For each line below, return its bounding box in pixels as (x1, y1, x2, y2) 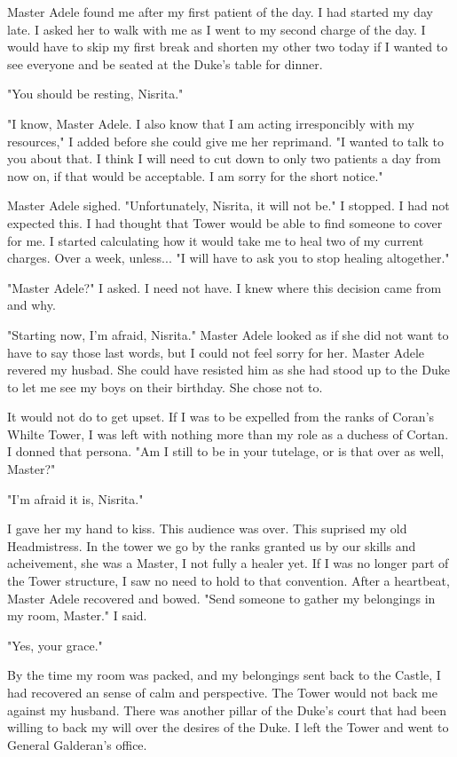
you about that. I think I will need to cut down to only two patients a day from (7, 149, 441, 168)
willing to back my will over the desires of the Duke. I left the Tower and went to (7, 718, 449, 737)
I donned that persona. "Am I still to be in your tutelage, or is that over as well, (7, 442, 445, 461)
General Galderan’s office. (7, 735, 147, 753)
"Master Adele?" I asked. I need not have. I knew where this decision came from (7, 278, 442, 296)
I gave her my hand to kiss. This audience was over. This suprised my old (7, 519, 407, 538)
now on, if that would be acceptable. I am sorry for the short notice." (7, 166, 383, 185)
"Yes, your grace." (7, 635, 103, 654)
